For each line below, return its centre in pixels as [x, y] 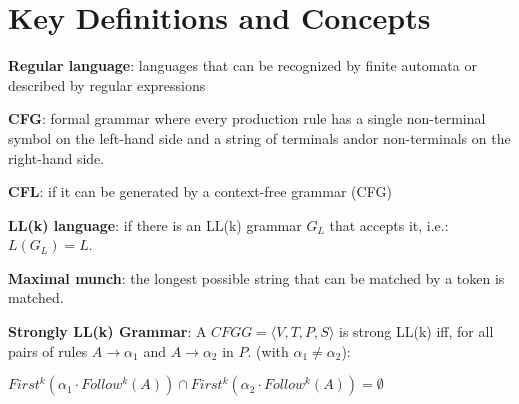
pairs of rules [48, 350]
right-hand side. [56, 157]
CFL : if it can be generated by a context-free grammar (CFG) [200, 191]
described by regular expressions [107, 84]
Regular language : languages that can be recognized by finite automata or [242, 65]
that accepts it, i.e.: [389, 224]
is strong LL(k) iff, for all [416, 331]
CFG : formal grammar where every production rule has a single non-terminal [247, 118]
